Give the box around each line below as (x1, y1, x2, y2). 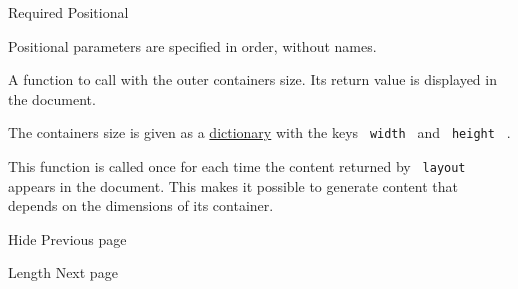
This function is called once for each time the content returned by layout (8, 156, 466, 177)
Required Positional (8, 2, 129, 22)
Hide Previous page (8, 228, 127, 249)
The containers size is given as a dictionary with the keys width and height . (8, 122, 511, 143)
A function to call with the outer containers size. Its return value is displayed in (8, 69, 497, 90)
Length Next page (8, 262, 118, 283)
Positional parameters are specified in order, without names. (8, 35, 377, 56)
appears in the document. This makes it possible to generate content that (8, 175, 458, 196)
